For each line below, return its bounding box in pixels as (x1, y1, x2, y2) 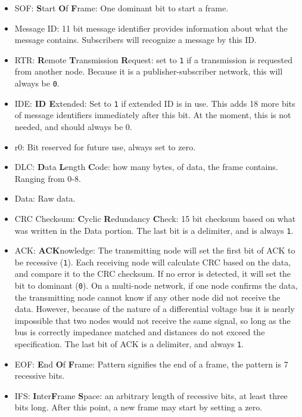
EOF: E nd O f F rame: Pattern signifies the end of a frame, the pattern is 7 (14, 357, 288, 370)
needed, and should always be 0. (14, 120, 132, 132)
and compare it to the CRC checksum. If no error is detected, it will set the (14, 267, 291, 280)
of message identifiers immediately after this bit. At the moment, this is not (14, 109, 291, 121)
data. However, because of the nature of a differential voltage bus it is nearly (14, 302, 295, 315)
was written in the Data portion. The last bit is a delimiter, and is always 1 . (14, 224, 294, 236)
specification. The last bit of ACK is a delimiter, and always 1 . (14, 338, 244, 350)
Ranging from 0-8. (14, 172, 81, 184)
